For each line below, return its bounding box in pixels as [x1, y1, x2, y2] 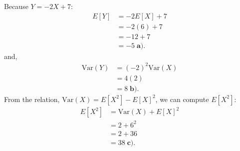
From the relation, [4, 93, 60, 104]
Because [4, 1, 28, 11]
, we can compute [155, 93, 209, 104]
